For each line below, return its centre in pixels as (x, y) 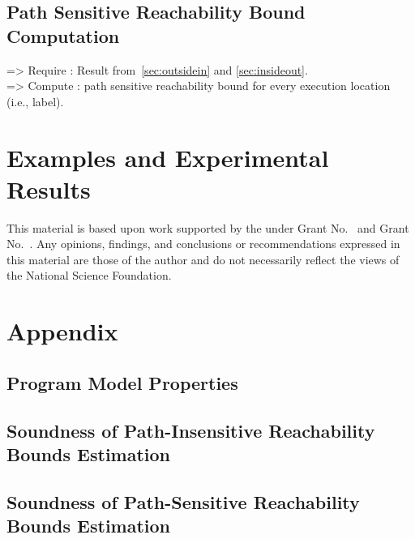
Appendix (62, 331)
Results (49, 188)
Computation (63, 35)
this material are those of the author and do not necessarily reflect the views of (203, 259)
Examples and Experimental (168, 157)
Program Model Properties (122, 382)
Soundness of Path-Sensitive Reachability (183, 501)
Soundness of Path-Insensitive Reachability (191, 430)
